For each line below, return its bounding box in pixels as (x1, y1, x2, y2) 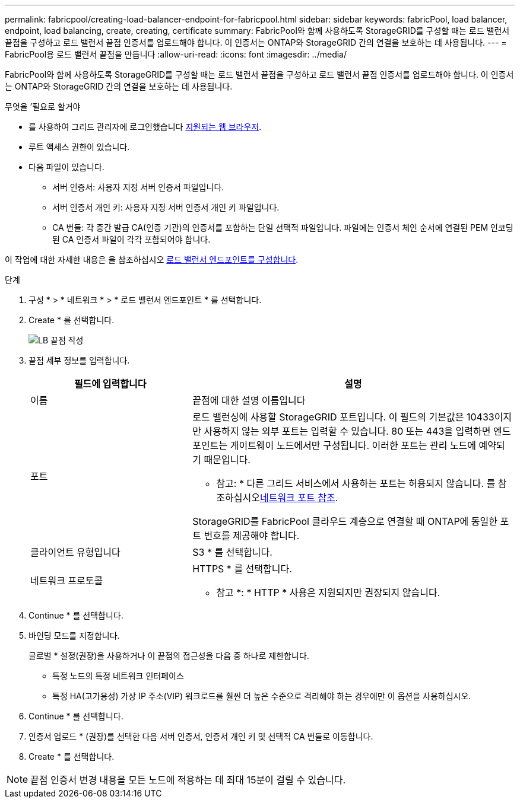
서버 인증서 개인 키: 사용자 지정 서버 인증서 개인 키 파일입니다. (52, 202, 280, 212)
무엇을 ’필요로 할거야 (5, 101, 81, 111)
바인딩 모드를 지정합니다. (28, 630, 120, 641)
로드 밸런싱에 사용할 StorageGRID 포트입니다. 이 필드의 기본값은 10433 (192, 411, 494, 423)
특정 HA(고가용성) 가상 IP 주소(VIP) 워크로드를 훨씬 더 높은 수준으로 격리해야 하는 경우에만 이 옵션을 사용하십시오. (52, 691, 471, 701)
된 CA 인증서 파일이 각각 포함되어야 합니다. (52, 234, 211, 244)
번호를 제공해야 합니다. (204, 530, 300, 541)
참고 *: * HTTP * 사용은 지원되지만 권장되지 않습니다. (216, 587, 440, 598)
